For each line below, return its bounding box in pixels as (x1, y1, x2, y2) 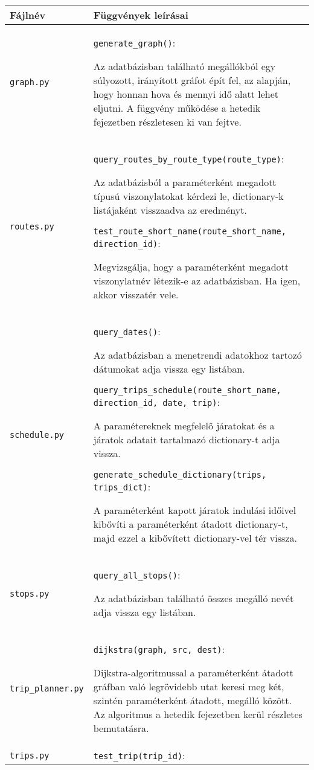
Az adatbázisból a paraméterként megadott (93, 175, 277, 189)
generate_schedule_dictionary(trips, (93, 470, 267, 480)
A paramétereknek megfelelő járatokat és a (93, 419, 275, 432)
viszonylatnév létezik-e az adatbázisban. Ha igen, (93, 274, 301, 287)
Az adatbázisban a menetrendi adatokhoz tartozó (93, 348, 302, 362)
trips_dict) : (93, 480, 151, 493)
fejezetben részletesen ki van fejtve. (93, 115, 242, 129)
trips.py (10, 750, 50, 760)
